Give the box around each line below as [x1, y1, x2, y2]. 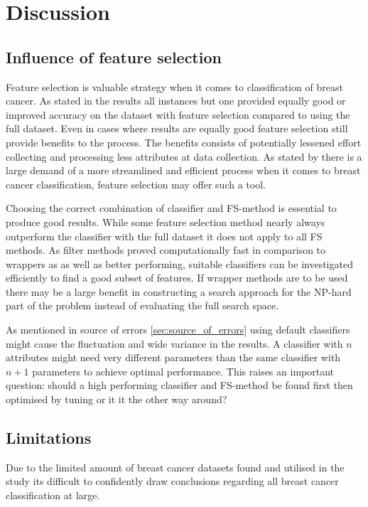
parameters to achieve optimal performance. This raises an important [32, 363, 334, 378]
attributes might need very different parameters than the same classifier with [6, 350, 341, 365]
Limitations [6, 427, 92, 449]
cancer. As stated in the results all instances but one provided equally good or [6, 93, 346, 108]
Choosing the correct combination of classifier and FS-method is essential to [6, 201, 337, 215]
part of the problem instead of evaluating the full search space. [6, 298, 279, 313]
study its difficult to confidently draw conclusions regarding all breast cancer [6, 474, 339, 489]
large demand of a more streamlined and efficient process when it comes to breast [6, 163, 361, 178]
